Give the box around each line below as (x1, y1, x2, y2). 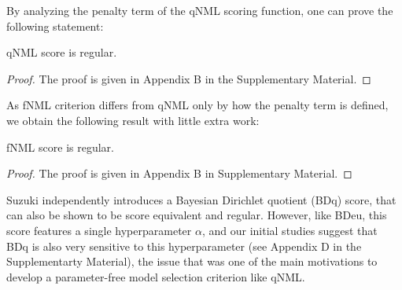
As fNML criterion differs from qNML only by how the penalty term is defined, (6, 97, 389, 113)
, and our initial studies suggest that (201, 222, 378, 238)
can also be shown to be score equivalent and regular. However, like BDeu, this (6, 207, 387, 223)
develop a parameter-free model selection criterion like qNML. (6, 268, 305, 284)
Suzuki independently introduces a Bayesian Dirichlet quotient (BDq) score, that (6, 191, 396, 207)
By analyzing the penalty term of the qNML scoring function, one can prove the (6, 2, 393, 18)
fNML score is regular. (6, 138, 114, 155)
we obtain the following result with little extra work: (6, 112, 260, 128)
